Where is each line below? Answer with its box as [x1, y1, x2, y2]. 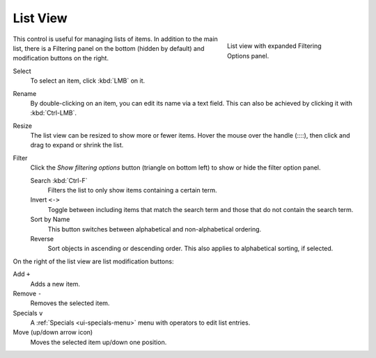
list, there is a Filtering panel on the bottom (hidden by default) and [13, 44, 205, 52]
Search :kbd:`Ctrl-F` [30, 176, 88, 184]
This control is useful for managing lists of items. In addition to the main [13, 35, 219, 43]
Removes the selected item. [30, 299, 110, 307]
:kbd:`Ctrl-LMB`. [30, 108, 77, 117]
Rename [13, 89, 37, 97]
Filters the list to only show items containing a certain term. [47, 186, 217, 195]
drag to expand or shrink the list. [30, 141, 124, 149]
